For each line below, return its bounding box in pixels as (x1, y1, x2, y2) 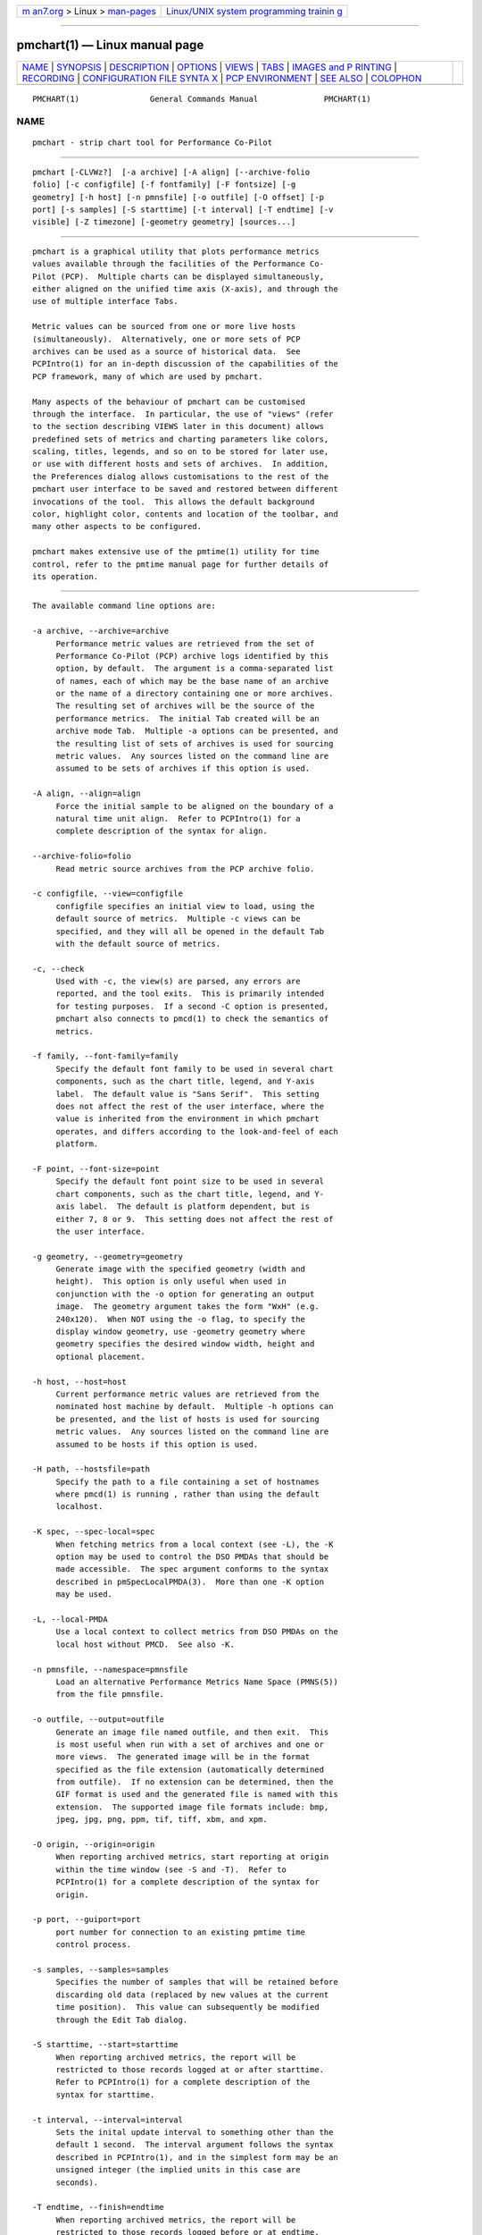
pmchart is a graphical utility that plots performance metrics (32, 246, 320, 257)
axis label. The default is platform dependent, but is (55, 1202, 311, 1211)
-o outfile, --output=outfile (32, 1715, 165, 1725)
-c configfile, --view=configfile (32, 889, 183, 898)
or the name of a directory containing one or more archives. (55, 688, 334, 699)
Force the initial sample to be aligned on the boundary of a (55, 801, 334, 811)
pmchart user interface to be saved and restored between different (32, 484, 338, 494)
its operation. (32, 571, 99, 581)
